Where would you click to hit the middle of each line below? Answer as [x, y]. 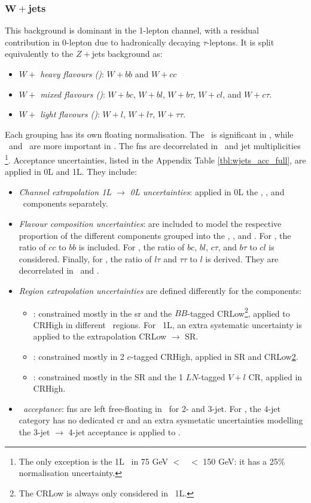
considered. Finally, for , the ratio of [85, 258]
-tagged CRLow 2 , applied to [239, 312]
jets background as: [127, 54]
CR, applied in [275, 376]
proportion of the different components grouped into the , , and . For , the [155, 235]
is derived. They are [242, 258]
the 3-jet [34, 431]
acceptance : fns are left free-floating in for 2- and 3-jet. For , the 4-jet [152, 408]
